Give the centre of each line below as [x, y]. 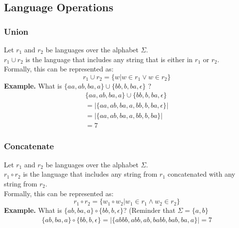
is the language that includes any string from [90, 174]
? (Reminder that [149, 210]
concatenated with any [201, 174]
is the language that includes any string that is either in [109, 59]
